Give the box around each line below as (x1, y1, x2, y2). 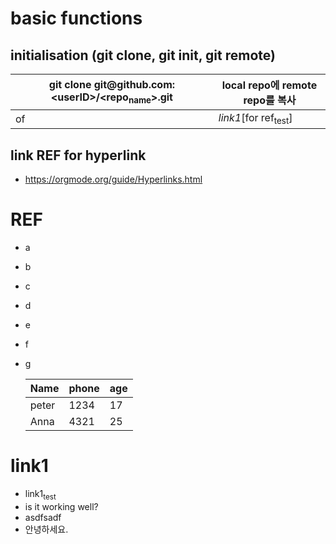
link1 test (24, 487, 57, 502)
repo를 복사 (243, 93, 297, 107)
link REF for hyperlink (10, 147, 147, 164)
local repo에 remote (221, 78, 318, 92)
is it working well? (24, 500, 99, 512)
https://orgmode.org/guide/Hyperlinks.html (24, 173, 203, 185)
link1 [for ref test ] (218, 111, 293, 127)
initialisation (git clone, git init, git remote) (10, 47, 276, 64)
